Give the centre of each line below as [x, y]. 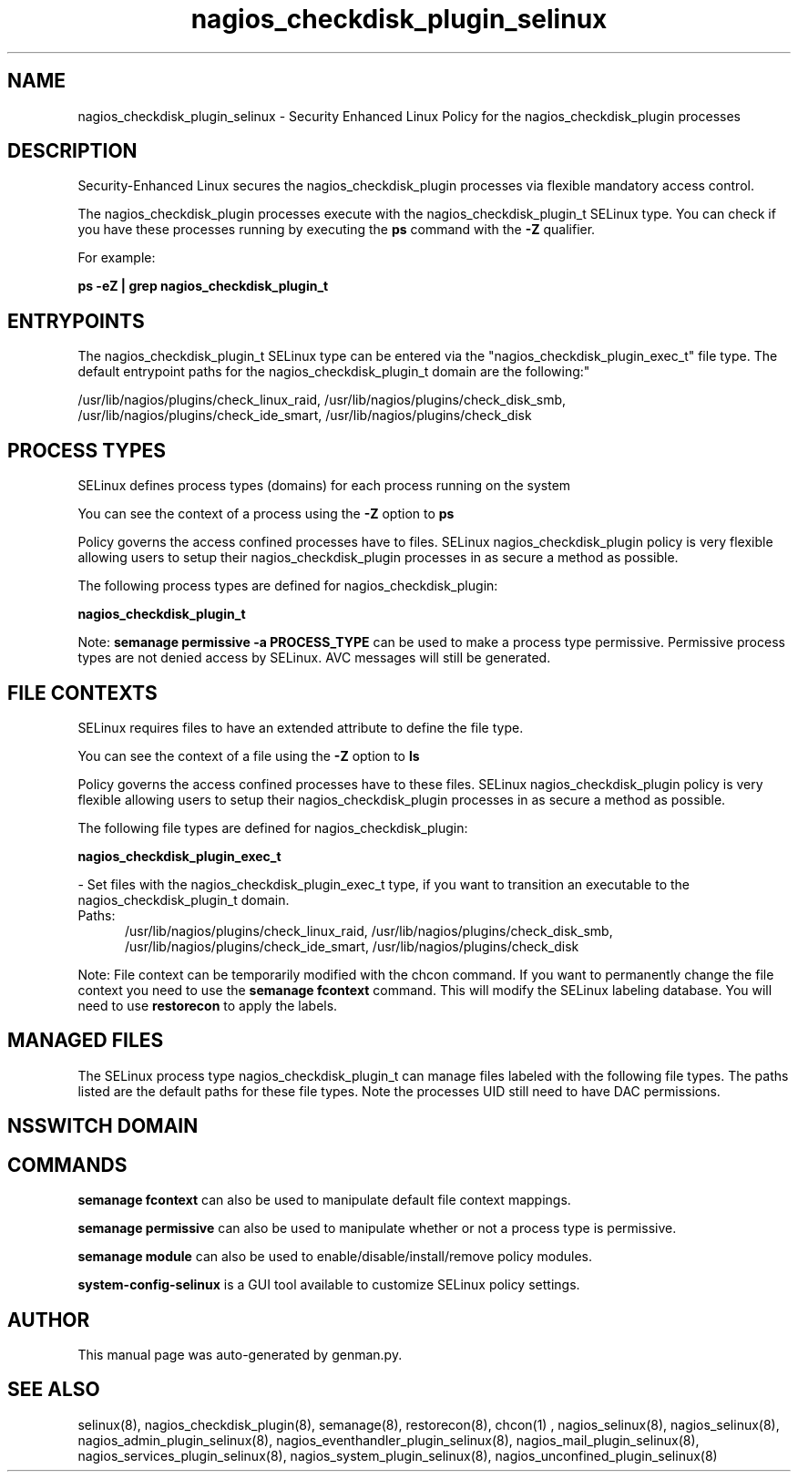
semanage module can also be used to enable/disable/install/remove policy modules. [335, 1257]
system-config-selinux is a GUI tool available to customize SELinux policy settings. [329, 1285]
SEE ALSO [54, 1390]
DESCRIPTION [72, 151]
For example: [117, 258]
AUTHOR [49, 1320]
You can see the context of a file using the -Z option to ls [249, 755]
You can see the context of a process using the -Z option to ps [266, 514]
